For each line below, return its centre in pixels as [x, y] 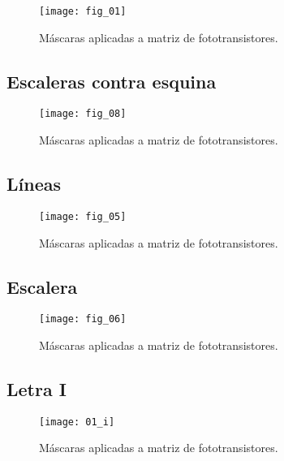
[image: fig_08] [83, 114]
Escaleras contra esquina [112, 81]
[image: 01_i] [77, 422]
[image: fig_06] [83, 319]
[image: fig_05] [83, 216]
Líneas [34, 184]
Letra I [37, 389]
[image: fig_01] [83, 11]
